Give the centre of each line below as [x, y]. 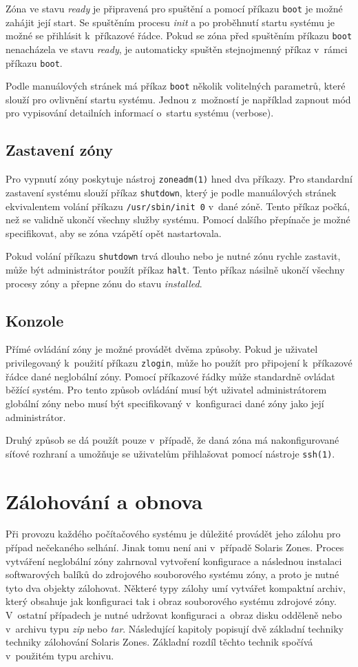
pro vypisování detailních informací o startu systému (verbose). [140, 113]
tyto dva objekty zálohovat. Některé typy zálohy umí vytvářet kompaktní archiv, [176, 587]
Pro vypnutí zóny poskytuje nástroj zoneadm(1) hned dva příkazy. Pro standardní [179, 179]
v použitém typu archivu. [60, 655]
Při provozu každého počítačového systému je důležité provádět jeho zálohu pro [173, 534]
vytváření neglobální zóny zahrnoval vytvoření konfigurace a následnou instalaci [174, 561]
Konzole [35, 320]
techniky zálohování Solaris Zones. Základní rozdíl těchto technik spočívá [159, 642]
